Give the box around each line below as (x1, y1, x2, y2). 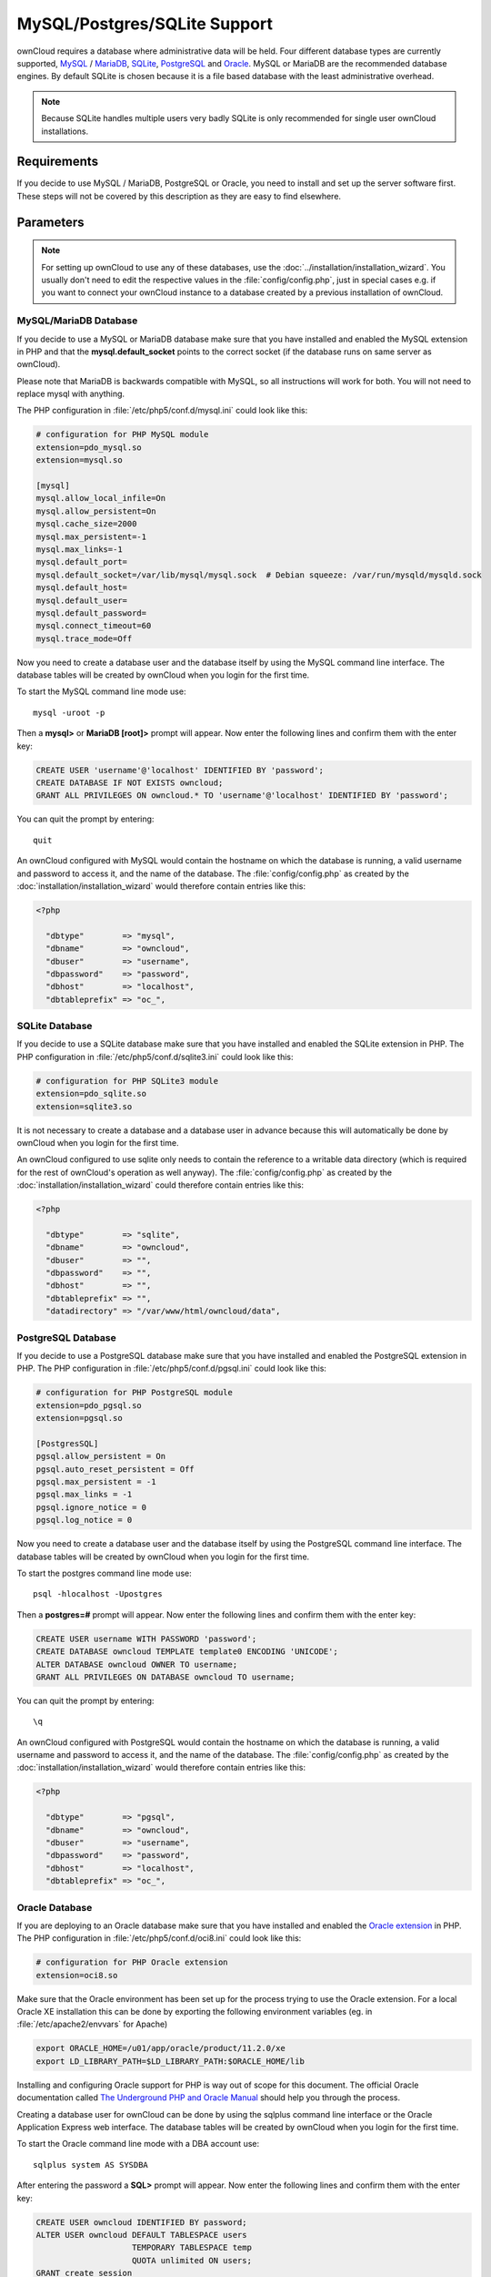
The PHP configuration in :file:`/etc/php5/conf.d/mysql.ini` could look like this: (16, 405, 308, 416)
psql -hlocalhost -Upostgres (33, 1589, 163, 1599)
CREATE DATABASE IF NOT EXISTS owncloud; (35, 778, 224, 788)
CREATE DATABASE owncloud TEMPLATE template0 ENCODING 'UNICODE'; (35, 1647, 338, 1657)
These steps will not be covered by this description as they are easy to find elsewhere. (16, 190, 341, 201)
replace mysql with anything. (16, 388, 125, 400)
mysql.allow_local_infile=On (35, 493, 166, 504)
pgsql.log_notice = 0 (35, 1515, 133, 1526)
